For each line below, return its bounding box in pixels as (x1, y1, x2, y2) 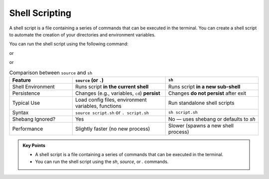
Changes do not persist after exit (168, 90, 247, 97)
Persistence (12, 90, 40, 97)
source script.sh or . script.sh (75, 109, 149, 116)
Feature (12, 76, 31, 83)
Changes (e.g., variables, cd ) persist (75, 90, 160, 97)
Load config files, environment (75, 96, 147, 103)
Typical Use (12, 99, 40, 106)
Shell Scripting (9, 7, 72, 18)
